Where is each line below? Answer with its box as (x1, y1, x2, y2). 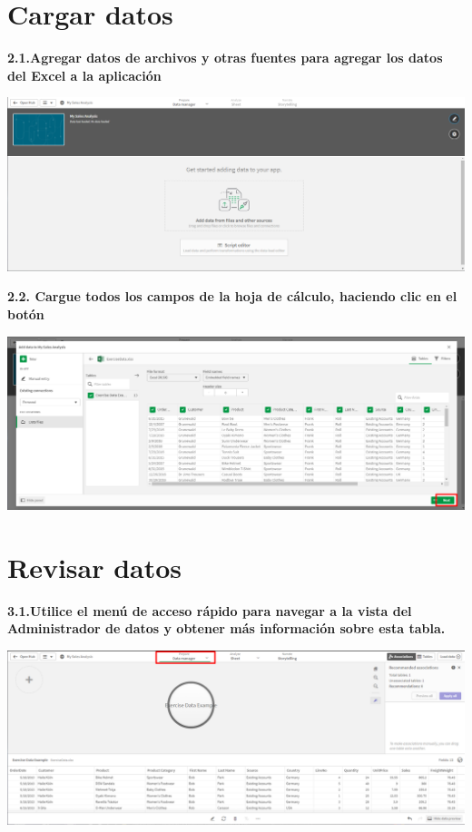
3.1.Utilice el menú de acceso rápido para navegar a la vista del (7, 601, 412, 620)
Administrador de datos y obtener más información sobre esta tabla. (7, 619, 446, 638)
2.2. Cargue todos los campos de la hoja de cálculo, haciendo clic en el (7, 287, 457, 306)
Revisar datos (7, 548, 182, 585)
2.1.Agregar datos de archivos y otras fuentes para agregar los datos (7, 48, 443, 67)
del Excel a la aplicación (7, 65, 162, 84)
